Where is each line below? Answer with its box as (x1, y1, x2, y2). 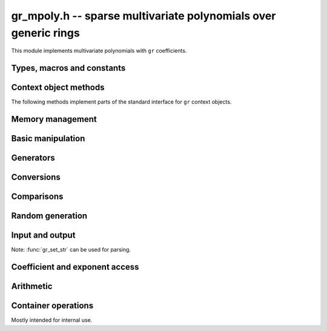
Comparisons (11, 192, 64, 202)
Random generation (11, 211, 88, 221)
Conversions (11, 172, 61, 182)
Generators (11, 153, 55, 163)
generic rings (11, 26, 80, 39)
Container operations (11, 301, 94, 311)
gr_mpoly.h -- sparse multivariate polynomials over (11, 9, 276, 22)
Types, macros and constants (11, 63, 126, 73)
